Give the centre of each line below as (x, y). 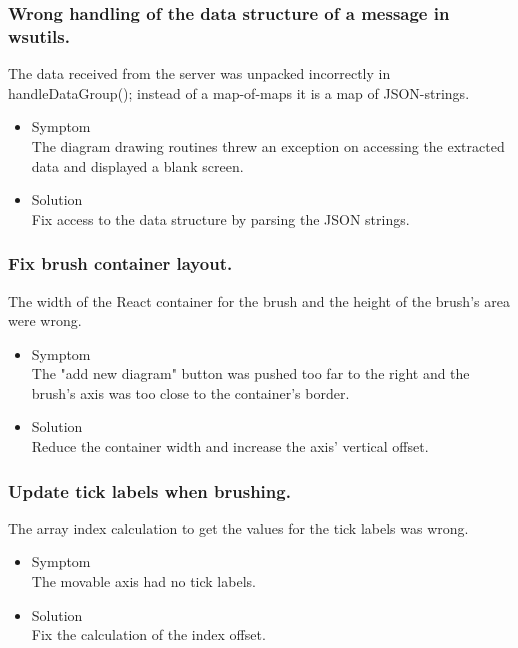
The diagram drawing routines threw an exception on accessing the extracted (268, 145)
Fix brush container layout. (120, 263)
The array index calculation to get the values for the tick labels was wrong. (238, 527)
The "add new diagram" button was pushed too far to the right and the (250, 373)
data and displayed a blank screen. (137, 165)
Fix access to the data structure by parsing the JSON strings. (220, 218)
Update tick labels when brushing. (149, 490)
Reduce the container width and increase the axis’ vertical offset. (230, 446)
